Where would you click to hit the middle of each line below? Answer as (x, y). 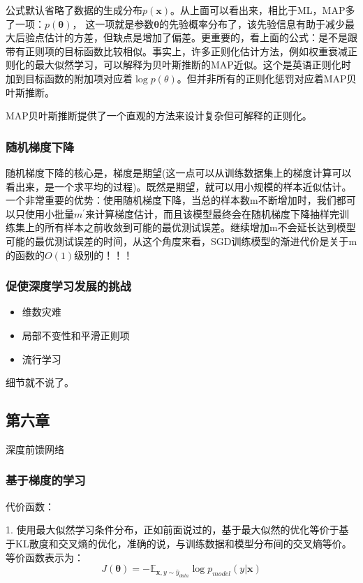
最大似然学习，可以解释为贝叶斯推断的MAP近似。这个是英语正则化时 (193, 65)
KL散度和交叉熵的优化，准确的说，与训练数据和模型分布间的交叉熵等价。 (183, 543)
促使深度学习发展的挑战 (68, 286)
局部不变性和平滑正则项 (76, 335)
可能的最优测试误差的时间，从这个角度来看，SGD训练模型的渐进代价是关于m (181, 241)
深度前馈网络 (35, 449)
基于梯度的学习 (46, 480)
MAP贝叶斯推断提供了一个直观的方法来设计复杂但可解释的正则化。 (159, 116)
